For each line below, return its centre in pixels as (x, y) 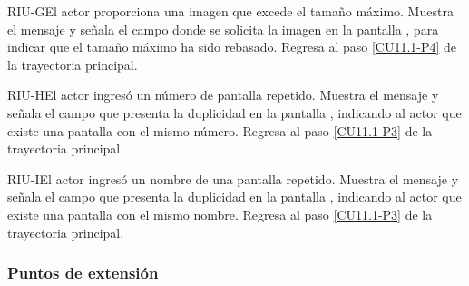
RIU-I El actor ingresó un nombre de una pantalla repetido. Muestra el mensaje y (233, 178)
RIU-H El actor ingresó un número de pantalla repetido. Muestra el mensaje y (223, 95)
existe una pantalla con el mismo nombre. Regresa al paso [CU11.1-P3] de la (220, 214)
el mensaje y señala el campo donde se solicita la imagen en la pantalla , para (223, 29)
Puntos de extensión (83, 273)
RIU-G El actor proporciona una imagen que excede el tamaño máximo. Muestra (230, 11)
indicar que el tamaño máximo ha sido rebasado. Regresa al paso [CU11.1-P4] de (232, 47)
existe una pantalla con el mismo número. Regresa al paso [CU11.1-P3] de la (220, 130)
